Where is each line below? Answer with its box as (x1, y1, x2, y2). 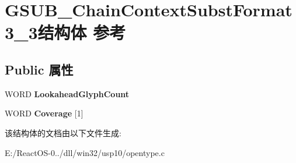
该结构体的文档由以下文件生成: (5, 126, 121, 139)
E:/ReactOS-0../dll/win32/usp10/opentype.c (5, 146, 165, 158)
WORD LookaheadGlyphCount (5, 87, 130, 100)
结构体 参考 (37, 20, 126, 44)
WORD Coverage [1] (5, 107, 83, 119)
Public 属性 (5, 60, 74, 78)
